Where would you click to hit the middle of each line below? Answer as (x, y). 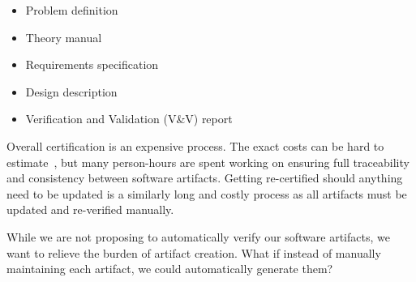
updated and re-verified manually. (90, 209)
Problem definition (72, 10)
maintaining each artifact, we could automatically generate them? (170, 269)
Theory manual (64, 37)
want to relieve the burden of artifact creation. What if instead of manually (194, 252)
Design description (71, 91)
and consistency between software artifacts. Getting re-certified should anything (205, 178)
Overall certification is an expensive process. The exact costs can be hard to (195, 145)
